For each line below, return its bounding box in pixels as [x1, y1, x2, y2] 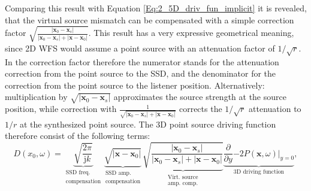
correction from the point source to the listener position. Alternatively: [5, 78, 265, 91]
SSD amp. [105, 169, 131, 176]
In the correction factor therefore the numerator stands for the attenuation [5, 55, 279, 68]
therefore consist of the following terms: [5, 129, 150, 142]
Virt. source [168, 174, 198, 181]
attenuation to [249, 102, 301, 115]
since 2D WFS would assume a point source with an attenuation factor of [5, 41, 275, 54]
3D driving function [233, 169, 285, 175]
